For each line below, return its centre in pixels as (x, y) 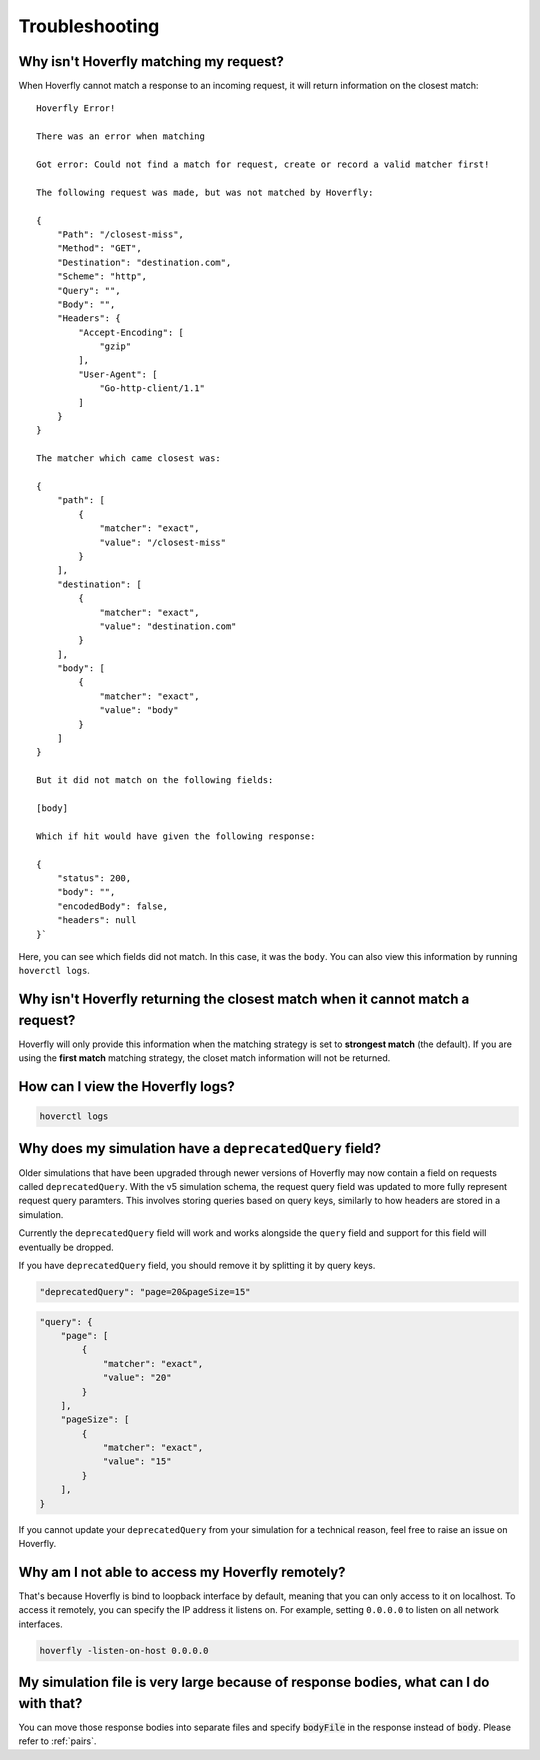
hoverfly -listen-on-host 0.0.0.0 (124, 1650)
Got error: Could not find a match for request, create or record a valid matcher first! (263, 164)
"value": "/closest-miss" (163, 542)
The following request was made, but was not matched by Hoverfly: (205, 192)
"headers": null (96, 920)
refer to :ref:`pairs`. (57, 1741)
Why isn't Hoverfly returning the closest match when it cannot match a (244, 999)
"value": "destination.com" (168, 626)
